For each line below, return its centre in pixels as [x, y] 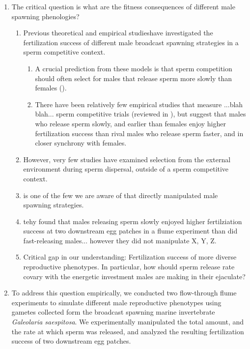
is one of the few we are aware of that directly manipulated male [121, 195]
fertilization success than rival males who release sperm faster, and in [139, 133]
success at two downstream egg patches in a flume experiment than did [130, 231]
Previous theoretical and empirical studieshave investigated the [118, 33]
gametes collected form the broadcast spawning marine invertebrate [113, 312]
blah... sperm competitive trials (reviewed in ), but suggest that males [140, 114]
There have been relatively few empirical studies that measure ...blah [139, 104]
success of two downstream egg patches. [71, 341]
